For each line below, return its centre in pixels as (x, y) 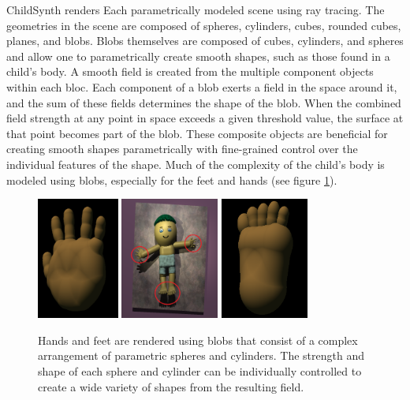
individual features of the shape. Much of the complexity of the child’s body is (196, 164)
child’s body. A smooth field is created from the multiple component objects (190, 71)
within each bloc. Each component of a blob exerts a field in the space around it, (202, 86)
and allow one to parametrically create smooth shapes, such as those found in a (198, 56)
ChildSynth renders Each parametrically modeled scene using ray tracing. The (196, 9)
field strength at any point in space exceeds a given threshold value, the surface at (205, 118)
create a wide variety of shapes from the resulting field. (171, 386)
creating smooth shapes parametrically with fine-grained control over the (182, 149)
